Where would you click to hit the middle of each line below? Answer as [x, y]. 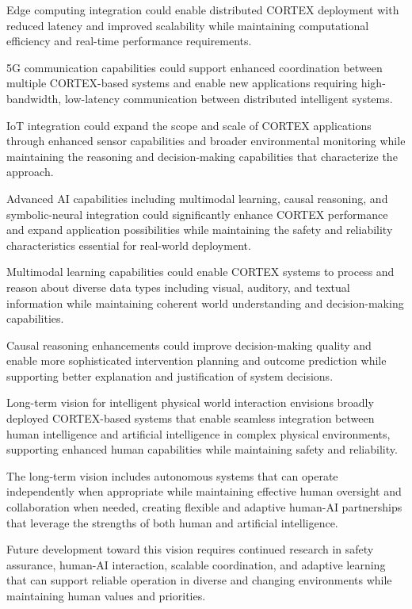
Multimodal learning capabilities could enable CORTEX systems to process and [200, 272]
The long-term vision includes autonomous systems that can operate [172, 475]
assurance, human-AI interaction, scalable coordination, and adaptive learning [196, 564]
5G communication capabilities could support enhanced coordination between [195, 67]
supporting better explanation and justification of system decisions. [170, 375]
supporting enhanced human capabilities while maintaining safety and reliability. [202, 449]
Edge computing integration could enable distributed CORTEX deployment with [203, 10]
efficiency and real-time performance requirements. [129, 41]
